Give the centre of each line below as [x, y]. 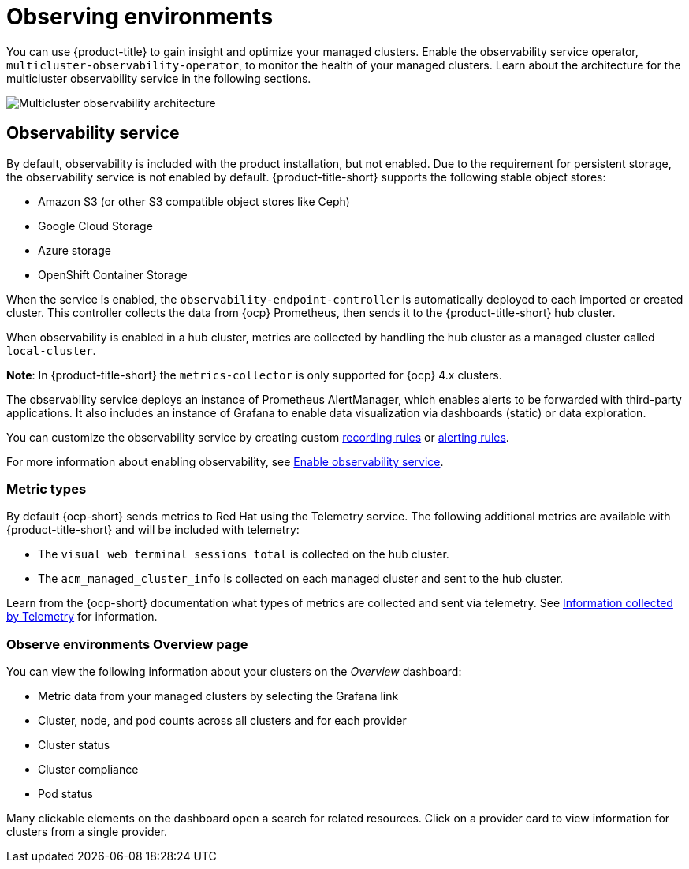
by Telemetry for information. [82, 617]
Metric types [47, 489]
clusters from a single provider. [87, 832]
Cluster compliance [88, 770]
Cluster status [74, 745]
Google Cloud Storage [95, 226]
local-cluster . [51, 350]
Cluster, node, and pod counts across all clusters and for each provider [222, 721]
